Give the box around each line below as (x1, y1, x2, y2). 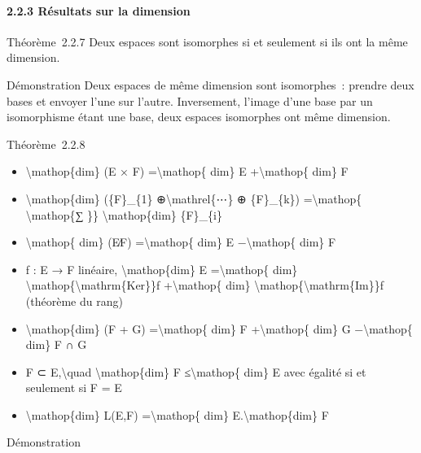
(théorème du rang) (25, 292, 123, 309)
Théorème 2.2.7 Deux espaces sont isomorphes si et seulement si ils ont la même (7, 33, 408, 50)
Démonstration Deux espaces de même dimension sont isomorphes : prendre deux (7, 76, 414, 93)
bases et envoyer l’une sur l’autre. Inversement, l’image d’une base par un (7, 92, 373, 109)
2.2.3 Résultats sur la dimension (7, 2, 191, 19)
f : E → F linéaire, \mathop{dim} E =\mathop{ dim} (25, 260, 298, 277)
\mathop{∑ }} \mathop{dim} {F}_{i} (25, 206, 222, 223)
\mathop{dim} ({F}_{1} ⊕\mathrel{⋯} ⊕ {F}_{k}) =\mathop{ (25, 189, 362, 207)
